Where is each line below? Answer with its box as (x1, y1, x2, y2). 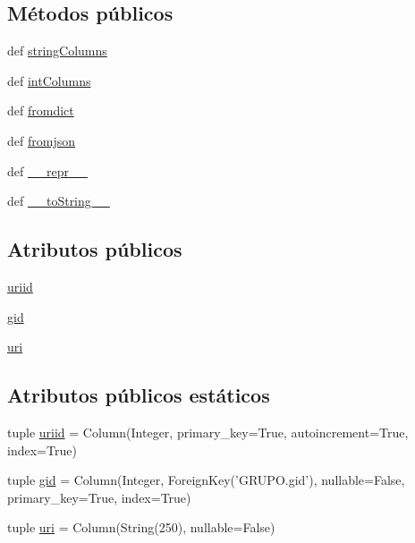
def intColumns (7, 71, 91, 89)
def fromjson (7, 131, 75, 149)
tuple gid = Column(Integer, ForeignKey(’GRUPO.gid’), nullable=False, (7, 471, 405, 489)
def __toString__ (7, 191, 110, 210)
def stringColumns (7, 41, 107, 60)
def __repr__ (7, 161, 88, 180)
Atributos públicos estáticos (7, 381, 270, 409)
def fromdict (7, 101, 74, 120)
